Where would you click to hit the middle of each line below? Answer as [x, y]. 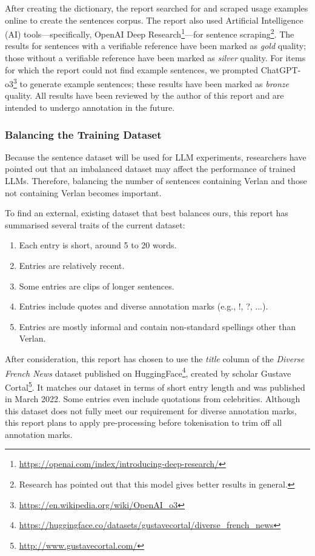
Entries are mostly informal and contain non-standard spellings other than [157, 326]
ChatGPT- [281, 69]
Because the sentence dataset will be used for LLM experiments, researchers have [156, 157]
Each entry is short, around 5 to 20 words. [98, 245]
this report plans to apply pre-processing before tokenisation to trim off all [144, 422]
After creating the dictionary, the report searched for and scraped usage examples [157, 8]
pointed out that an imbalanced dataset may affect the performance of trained [150, 169]
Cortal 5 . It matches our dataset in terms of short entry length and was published [155, 386]
